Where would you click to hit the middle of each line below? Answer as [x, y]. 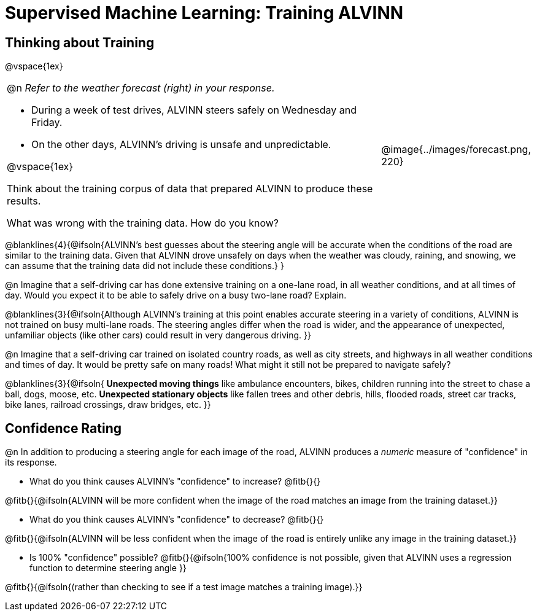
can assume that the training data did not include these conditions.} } [145, 266]
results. [24, 201]
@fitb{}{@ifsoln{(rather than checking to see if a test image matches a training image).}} [184, 587]
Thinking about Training [80, 42]
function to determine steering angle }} [108, 568]
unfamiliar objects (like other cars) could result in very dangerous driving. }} [158, 335]
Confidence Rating [63, 428]
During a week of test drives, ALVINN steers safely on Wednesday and [194, 110]
